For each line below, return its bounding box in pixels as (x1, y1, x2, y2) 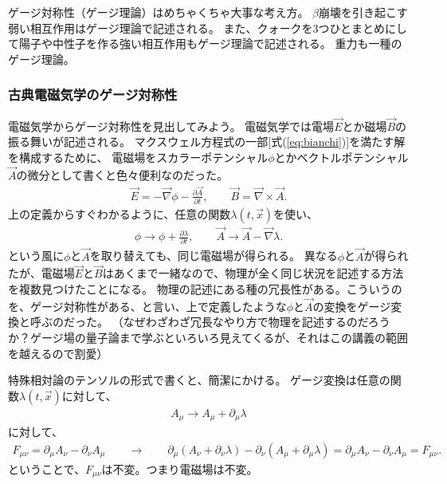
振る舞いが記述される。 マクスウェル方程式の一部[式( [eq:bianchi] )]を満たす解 (8, 133, 406, 150)
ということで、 (8, 460, 86, 477)
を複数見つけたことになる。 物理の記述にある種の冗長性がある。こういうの (8, 281, 402, 297)
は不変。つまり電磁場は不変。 (101, 460, 258, 477)
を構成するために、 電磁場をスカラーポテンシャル (8, 149, 269, 165)
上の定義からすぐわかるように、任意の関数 (8, 205, 231, 222)
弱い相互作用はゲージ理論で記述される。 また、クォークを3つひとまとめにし (8, 19, 407, 36)
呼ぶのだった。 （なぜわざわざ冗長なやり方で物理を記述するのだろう (29, 313, 390, 330)
